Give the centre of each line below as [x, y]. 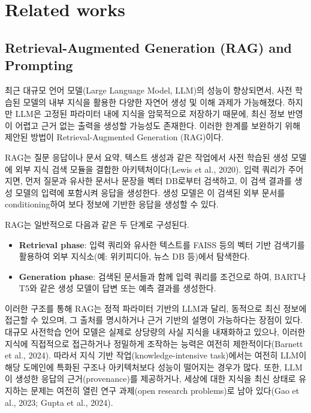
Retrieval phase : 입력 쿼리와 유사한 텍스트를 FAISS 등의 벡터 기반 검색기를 [162, 244]
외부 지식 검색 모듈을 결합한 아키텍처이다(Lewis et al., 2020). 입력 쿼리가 [150, 169]
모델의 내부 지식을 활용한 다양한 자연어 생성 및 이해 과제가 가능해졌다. [154, 102]
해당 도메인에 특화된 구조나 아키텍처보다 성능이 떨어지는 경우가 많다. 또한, [143, 367]
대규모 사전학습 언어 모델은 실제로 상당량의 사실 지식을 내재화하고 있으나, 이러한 [155, 332]
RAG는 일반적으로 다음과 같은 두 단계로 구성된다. [97, 224]
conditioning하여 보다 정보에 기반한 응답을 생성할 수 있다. [112, 204]
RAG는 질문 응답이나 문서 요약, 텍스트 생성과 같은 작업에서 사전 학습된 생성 [147, 157]
